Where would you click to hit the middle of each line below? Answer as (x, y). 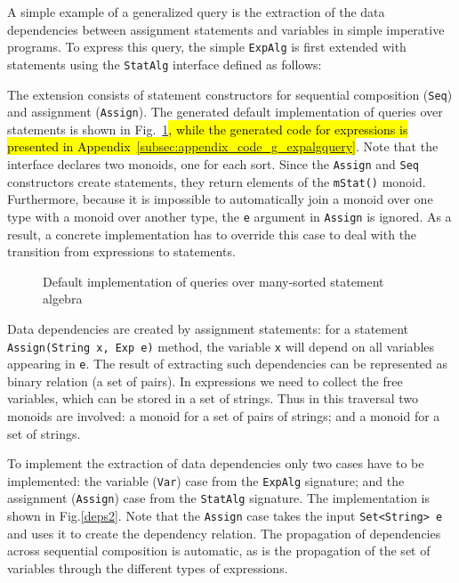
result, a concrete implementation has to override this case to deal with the (212, 234)
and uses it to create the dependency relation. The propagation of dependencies (224, 533)
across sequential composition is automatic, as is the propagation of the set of (219, 551)
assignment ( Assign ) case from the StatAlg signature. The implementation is (219, 498)
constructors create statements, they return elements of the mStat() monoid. (217, 181)
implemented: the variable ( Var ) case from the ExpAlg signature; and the (206, 480)
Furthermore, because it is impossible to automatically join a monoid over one (220, 199)
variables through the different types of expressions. (148, 567)
